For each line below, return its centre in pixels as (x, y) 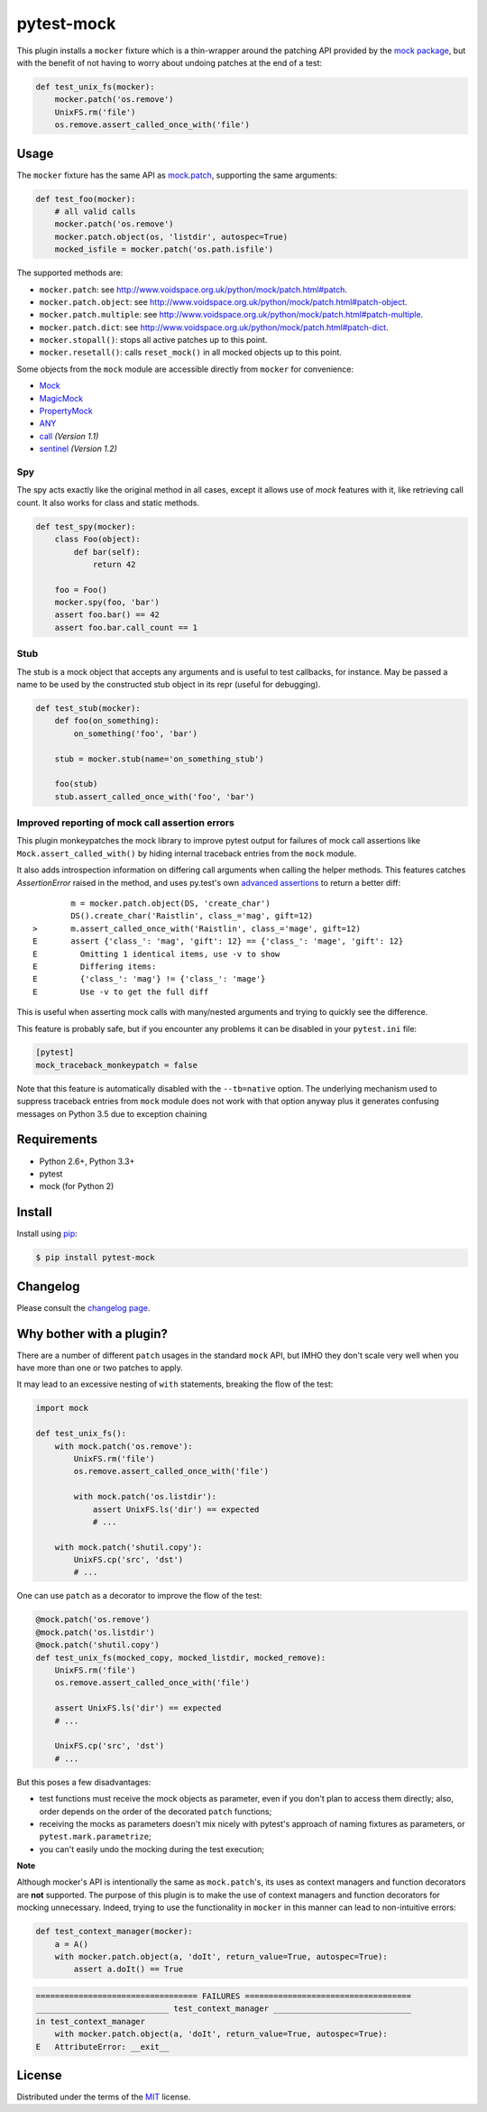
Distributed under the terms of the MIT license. (104, 2097)
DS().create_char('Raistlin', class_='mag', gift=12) (192, 916)
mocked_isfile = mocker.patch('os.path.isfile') (164, 249)
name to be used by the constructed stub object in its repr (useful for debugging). (169, 684)
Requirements (57, 1140)
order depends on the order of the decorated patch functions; (156, 1811)
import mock (62, 1408)
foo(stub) (76, 784)
